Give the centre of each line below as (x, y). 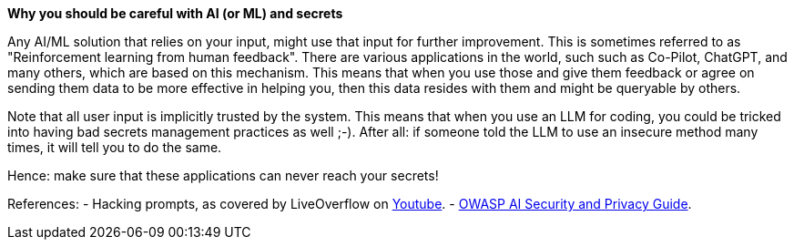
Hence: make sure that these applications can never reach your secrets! (223, 175)
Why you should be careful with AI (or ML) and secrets (175, 13)
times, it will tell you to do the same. (115, 147)
